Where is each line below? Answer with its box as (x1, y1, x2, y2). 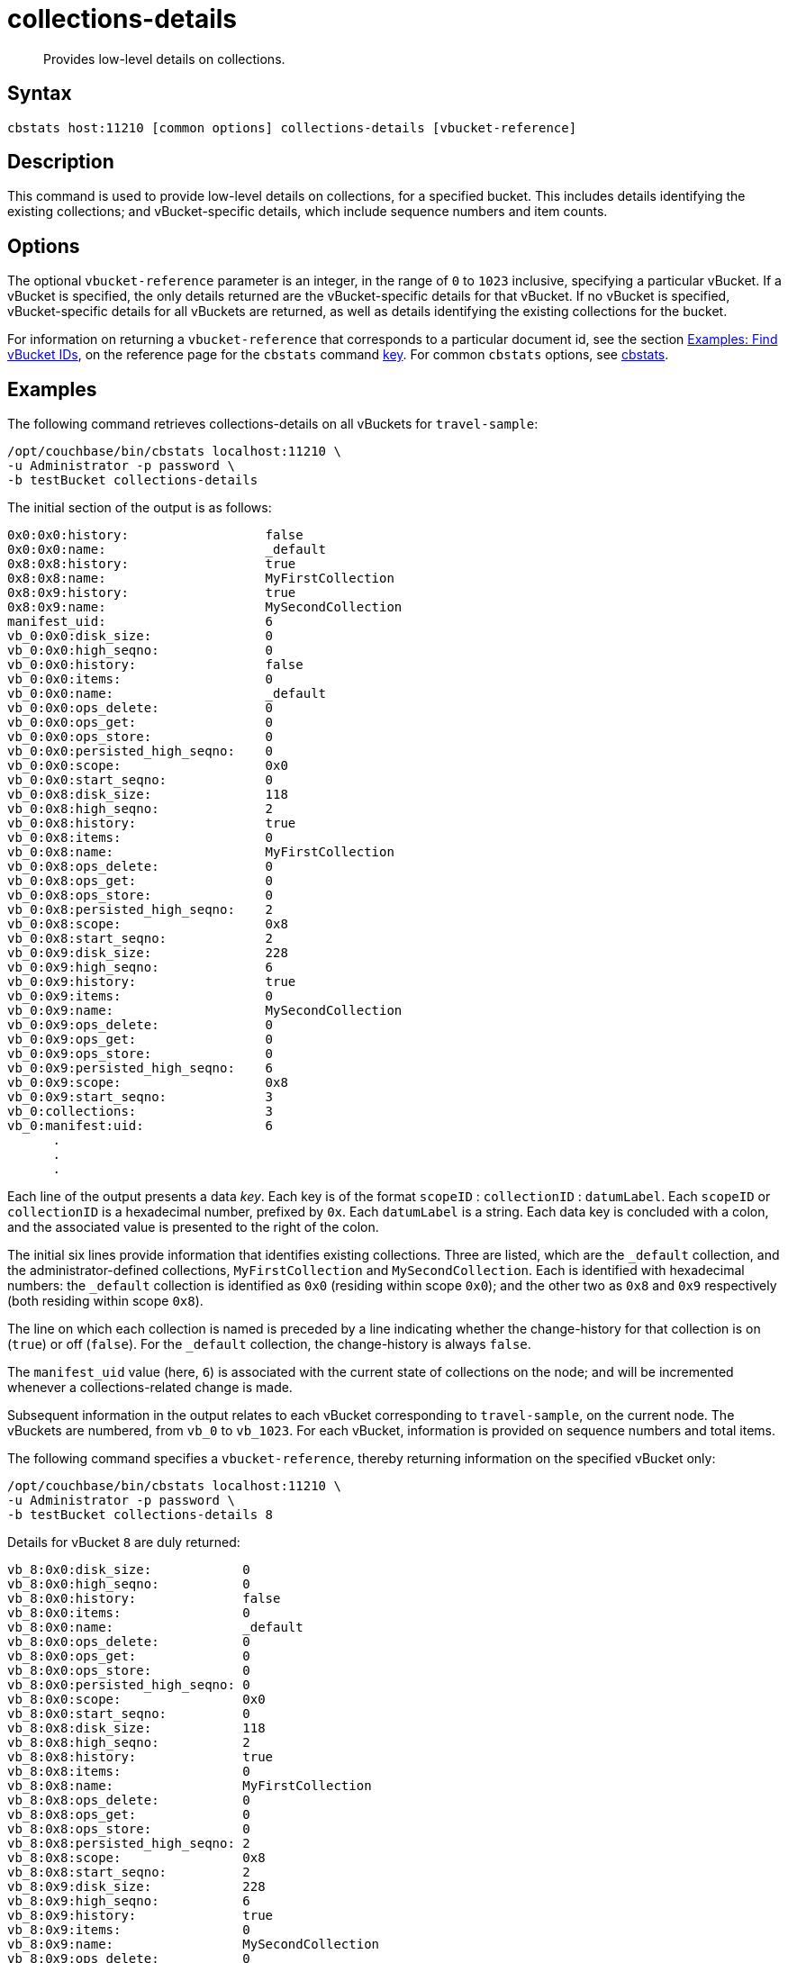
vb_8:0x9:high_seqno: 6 (7, 1894, 250, 1909)
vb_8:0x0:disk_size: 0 (7, 1562, 250, 1578)
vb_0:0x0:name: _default (7, 686, 327, 701)
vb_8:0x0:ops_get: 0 (7, 1649, 250, 1664)
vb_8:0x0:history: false (7, 1591, 281, 1606)
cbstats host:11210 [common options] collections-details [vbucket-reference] (7, 120, 577, 135)
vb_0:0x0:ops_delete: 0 (7, 701, 274, 716)
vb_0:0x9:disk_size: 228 (7, 945, 288, 961)
